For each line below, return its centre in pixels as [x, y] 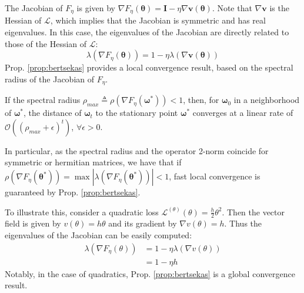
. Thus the [243, 223]
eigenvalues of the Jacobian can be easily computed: [98, 235]
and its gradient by [143, 223]
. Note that [232, 8]
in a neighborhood [267, 100]
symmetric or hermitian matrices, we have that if [93, 162]
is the [279, 8]
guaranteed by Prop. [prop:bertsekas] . [73, 192]
